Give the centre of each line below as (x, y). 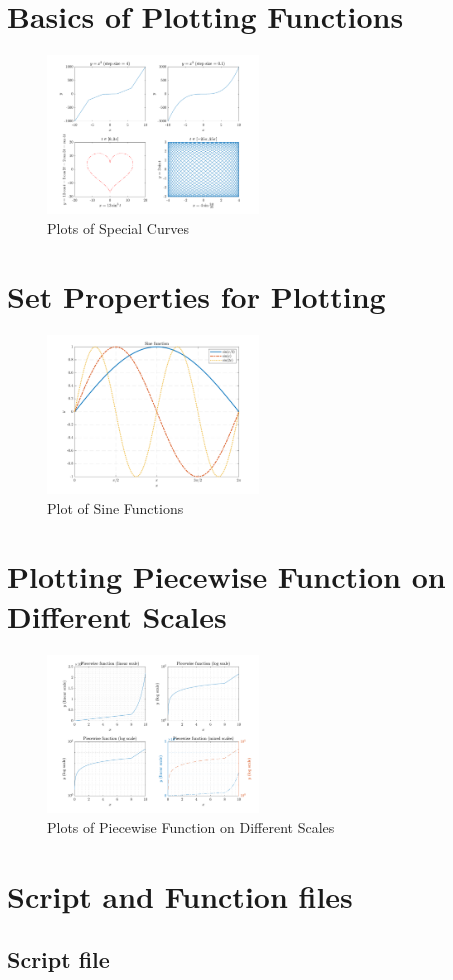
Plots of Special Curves (118, 227)
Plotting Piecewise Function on (226, 576)
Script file (58, 959)
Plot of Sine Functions (115, 507)
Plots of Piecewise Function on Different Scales (191, 826)
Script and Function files (180, 895)
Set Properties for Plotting (196, 296)
